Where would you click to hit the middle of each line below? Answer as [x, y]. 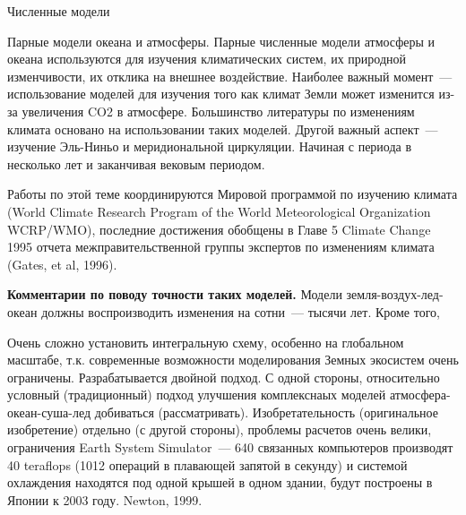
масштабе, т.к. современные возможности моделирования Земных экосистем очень [233, 360]
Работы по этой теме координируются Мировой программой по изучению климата [233, 194]
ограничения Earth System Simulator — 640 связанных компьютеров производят [230, 447]
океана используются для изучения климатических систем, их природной [207, 59]
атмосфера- [420, 395]
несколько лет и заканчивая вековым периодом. [136, 163]
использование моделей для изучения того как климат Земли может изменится [221, 94]
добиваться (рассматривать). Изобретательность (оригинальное [266, 412]
